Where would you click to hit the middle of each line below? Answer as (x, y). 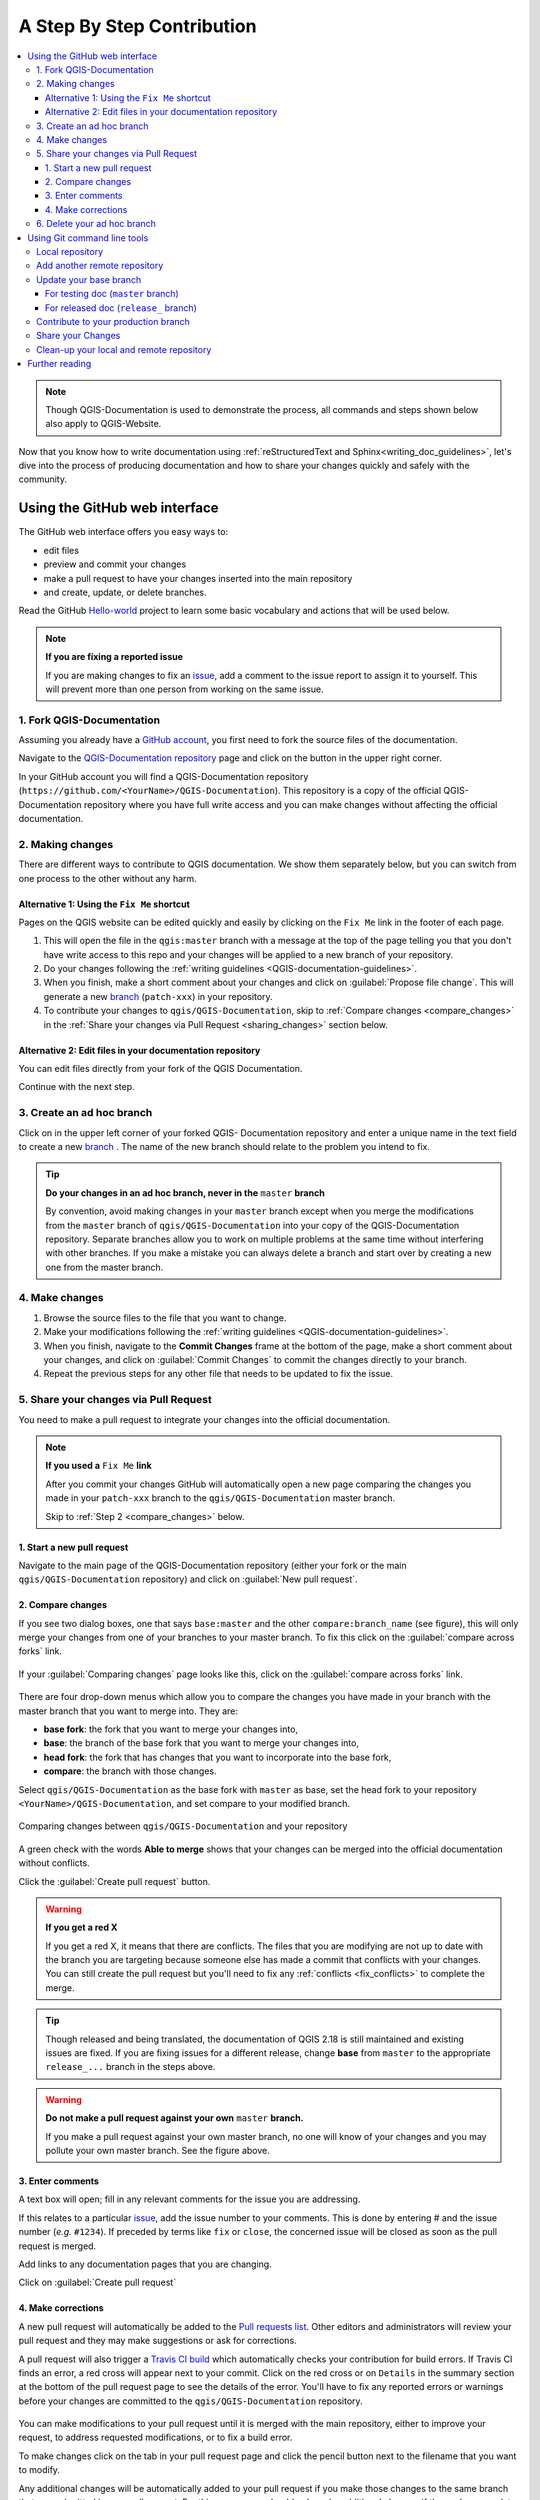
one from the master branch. (104, 1267)
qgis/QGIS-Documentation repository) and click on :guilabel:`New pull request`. (188, 1579)
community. (42, 479)
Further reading (59, 364)
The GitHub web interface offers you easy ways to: (123, 532)
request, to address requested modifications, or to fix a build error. (155, 2437)
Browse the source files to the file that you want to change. (165, 1317)
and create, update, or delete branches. (125, 592)
